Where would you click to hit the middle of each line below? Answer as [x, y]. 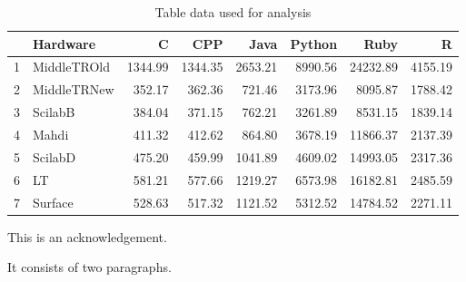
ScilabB [54, 112]
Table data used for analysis [233, 12]
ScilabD [55, 156]
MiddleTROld [71, 67]
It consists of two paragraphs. [89, 267]
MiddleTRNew [74, 89]
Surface [53, 202]
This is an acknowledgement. [87, 236]
